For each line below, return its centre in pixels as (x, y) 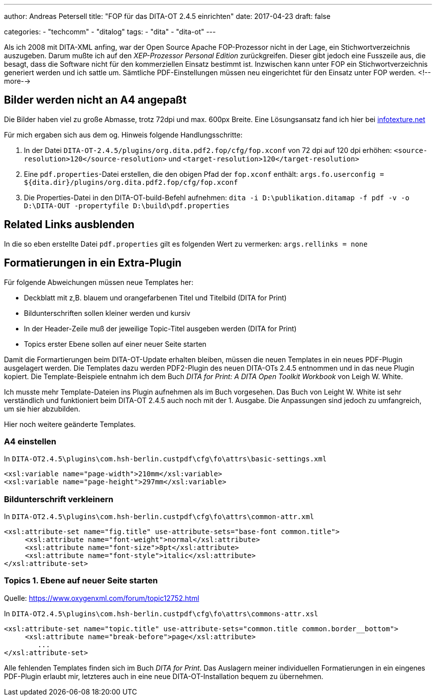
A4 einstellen (30, 441)
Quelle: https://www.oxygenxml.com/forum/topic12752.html (102, 598)
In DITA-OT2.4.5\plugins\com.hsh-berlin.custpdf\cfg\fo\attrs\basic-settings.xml (165, 459)
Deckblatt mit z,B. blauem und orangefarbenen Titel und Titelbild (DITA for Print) (155, 297)
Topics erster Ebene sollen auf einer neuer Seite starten (115, 344)
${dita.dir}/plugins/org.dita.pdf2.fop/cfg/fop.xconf (131, 182)
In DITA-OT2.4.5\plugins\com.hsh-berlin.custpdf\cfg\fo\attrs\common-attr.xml (159, 517)
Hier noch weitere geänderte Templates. (70, 424)
